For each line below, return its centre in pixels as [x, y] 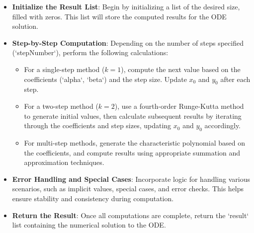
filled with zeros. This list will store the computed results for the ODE [119, 16]
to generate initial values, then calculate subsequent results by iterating [133, 116]
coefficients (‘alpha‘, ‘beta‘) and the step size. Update [105, 79]
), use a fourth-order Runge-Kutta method [179, 106]
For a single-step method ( [64, 69]
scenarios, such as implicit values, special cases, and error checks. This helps [128, 189]
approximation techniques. [64, 162]
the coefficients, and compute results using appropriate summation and [132, 152]
